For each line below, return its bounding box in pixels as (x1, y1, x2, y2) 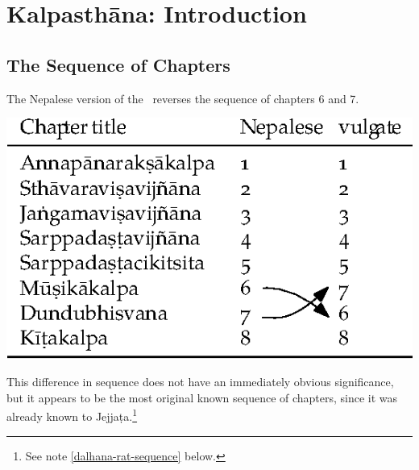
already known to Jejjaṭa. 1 (6, 406, 138, 425)
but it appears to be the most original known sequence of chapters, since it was (6, 389, 398, 406)
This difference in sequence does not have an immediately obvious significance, (6, 373, 394, 390)
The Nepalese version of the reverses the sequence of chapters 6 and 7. (6, 89, 359, 106)
